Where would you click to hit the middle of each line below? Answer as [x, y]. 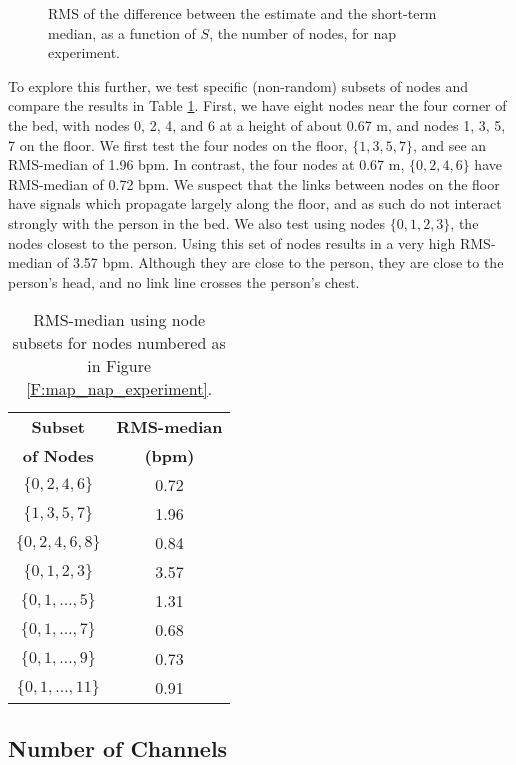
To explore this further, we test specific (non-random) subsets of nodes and [238, 85]
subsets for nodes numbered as [119, 343]
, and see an [449, 144]
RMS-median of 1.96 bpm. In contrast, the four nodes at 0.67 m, [206, 164]
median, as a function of [122, 32]
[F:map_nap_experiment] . [119, 389]
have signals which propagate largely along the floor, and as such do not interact [255, 203]
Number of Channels [118, 747]
